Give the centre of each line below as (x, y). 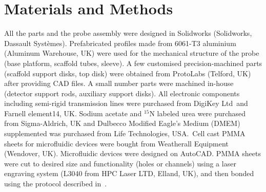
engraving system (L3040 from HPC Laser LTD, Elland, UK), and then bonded (129, 173)
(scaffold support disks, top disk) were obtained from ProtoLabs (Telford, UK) (128, 73)
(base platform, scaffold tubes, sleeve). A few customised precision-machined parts (133, 63)
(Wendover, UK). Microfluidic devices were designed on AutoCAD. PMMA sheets (132, 153)
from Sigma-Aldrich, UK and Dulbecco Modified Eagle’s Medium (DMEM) (122, 123)
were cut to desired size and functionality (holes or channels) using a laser (120, 163)
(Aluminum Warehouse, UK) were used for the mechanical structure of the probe (132, 53)
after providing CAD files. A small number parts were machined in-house (119, 83)
